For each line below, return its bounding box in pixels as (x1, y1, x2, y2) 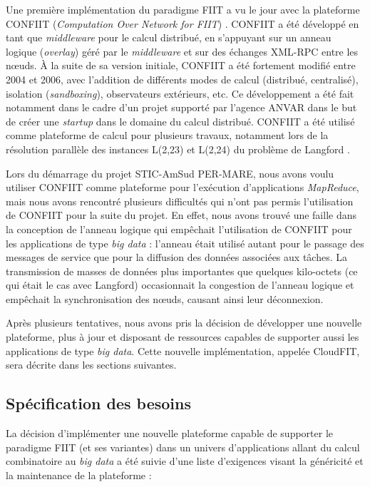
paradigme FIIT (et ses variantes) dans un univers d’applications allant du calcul (6, 439, 360, 454)
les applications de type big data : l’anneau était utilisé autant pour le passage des (6, 235, 364, 250)
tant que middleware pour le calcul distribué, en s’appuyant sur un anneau (6, 30, 332, 45)
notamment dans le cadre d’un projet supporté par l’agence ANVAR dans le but (6, 100, 357, 115)
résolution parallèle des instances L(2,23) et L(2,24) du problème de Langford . (6, 141, 350, 156)
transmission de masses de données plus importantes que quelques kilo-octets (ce (6, 263, 358, 278)
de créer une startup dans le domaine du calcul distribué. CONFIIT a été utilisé (6, 113, 355, 128)
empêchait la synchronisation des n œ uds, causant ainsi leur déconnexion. (6, 291, 324, 306)
